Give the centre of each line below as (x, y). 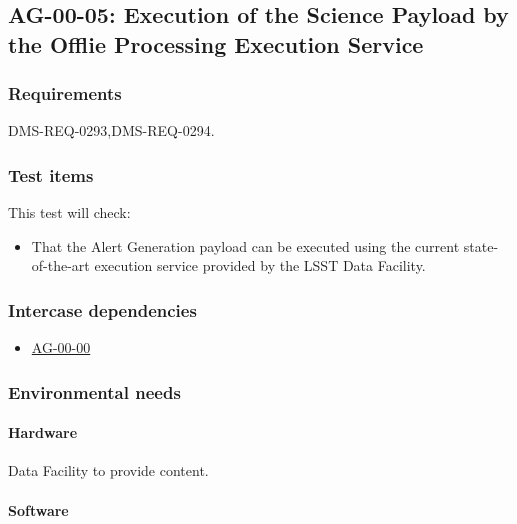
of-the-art (60, 265)
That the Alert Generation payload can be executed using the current (245, 245)
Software (38, 509)
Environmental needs (94, 391)
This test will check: (69, 212)
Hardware (43, 432)
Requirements (65, 93)
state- (481, 245)
